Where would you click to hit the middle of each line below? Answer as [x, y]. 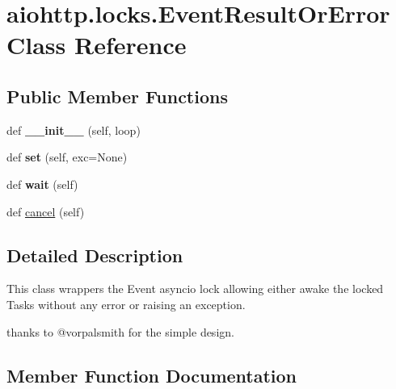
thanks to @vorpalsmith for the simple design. [120, 331]
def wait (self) [42, 184]
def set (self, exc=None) [67, 157]
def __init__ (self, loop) [74, 130]
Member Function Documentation [152, 375]
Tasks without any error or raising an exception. [126, 304]
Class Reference [97, 45]
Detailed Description [95, 255]
